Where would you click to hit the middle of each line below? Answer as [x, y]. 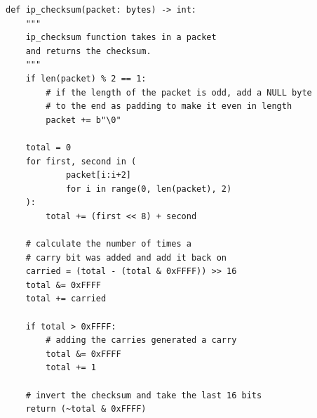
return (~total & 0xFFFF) [86, 409]
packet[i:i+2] [98, 175]
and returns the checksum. [88, 51]
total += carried [66, 299]
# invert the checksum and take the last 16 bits [144, 395]
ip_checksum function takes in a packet [121, 38]
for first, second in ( [81, 161]
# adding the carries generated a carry [141, 340]
